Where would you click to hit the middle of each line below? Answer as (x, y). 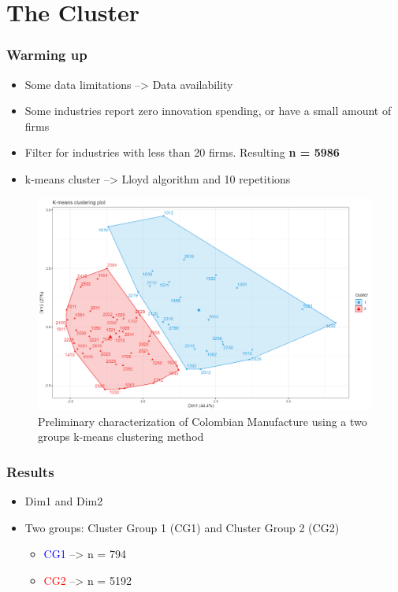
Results (30, 471)
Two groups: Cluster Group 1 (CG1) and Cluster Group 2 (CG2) (182, 527)
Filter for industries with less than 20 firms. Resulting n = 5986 (182, 152)
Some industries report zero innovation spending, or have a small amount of (208, 111)
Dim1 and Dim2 (64, 501)
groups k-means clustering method (121, 437)
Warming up (47, 55)
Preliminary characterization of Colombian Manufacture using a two (203, 421)
